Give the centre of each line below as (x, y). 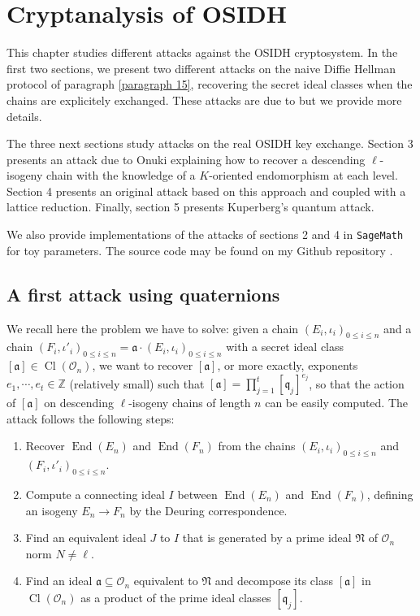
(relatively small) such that (137, 383)
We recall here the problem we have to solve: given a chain (153, 328)
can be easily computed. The (337, 403)
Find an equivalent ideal (86, 538)
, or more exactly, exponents (288, 365)
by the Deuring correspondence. (208, 510)
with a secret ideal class (285, 347)
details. (24, 116)
